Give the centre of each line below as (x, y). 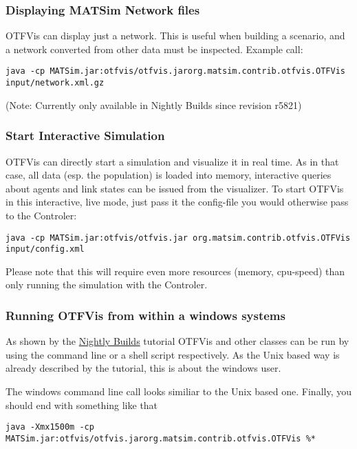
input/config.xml (45, 249)
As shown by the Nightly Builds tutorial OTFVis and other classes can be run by (177, 341)
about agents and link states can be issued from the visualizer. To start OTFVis (175, 188)
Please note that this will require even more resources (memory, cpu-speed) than (175, 271)
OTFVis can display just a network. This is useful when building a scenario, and (175, 36)
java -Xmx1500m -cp (50, 427)
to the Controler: (41, 215)
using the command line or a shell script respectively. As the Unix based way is (173, 354)
